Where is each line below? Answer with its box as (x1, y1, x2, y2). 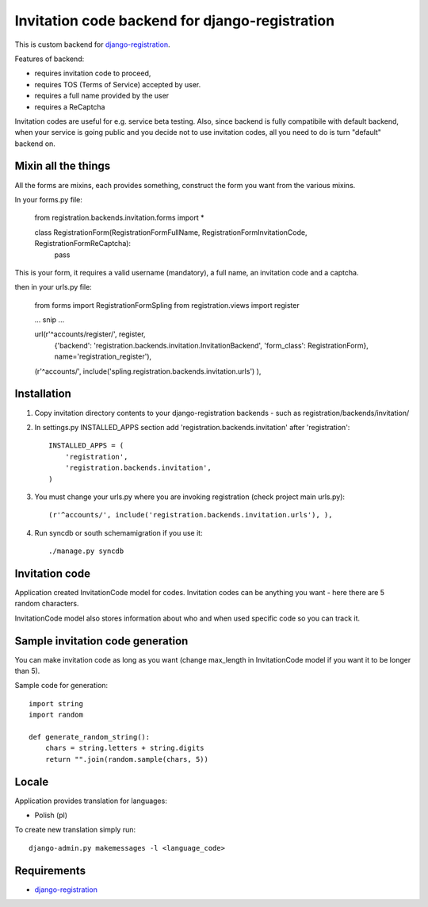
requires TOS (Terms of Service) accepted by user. (34, 79, 201, 89)
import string (29, 699, 83, 708)
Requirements (14, 863, 86, 877)
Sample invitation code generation (14, 634, 189, 648)
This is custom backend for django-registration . (14, 40, 170, 49)
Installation (14, 387, 71, 401)
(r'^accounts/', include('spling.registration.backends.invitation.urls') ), (34, 366, 262, 376)
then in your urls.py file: (14, 282, 93, 292)
